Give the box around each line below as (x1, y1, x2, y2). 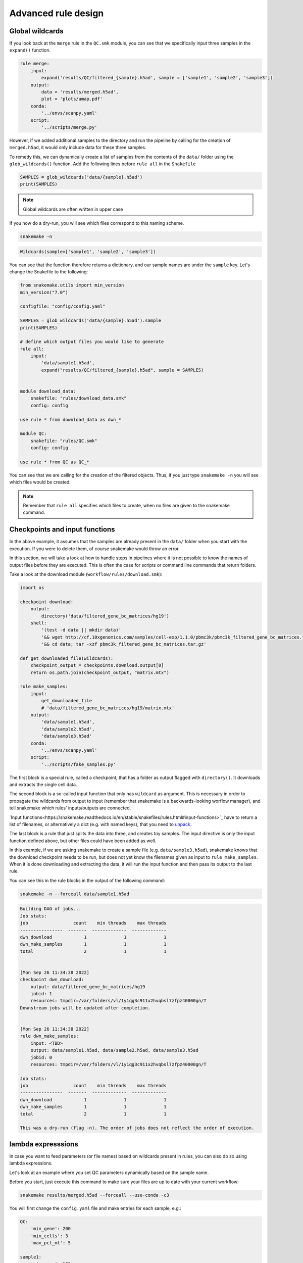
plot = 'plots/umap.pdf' (41, 96, 103, 102)
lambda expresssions (9, 1140, 78, 1148)
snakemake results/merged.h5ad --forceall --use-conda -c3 (20, 1192, 169, 1198)
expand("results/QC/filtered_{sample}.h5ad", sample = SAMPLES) (41, 367, 204, 373)
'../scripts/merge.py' (41, 124, 98, 130)
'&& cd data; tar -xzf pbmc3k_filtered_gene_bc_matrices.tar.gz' (41, 642, 207, 647)
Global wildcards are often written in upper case (23, 206, 123, 212)
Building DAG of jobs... (20, 906, 82, 912)
